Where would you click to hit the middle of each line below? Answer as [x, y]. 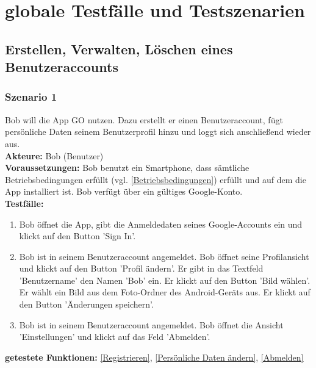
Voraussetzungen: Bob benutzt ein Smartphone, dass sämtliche [127, 168]
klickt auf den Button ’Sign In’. [77, 236]
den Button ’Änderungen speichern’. [86, 304]
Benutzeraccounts [62, 67]
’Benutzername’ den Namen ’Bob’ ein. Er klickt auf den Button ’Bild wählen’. [165, 280]
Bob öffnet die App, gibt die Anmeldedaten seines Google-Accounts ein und [161, 224]
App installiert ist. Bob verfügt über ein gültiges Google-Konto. [124, 191]
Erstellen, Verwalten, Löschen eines [119, 49]
